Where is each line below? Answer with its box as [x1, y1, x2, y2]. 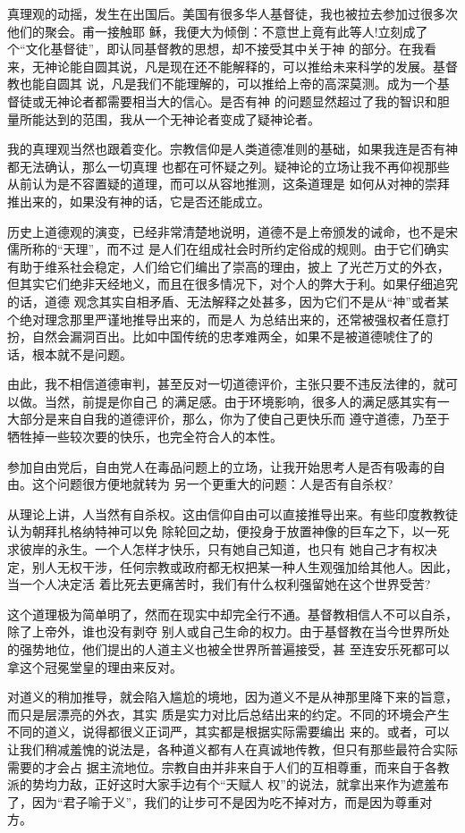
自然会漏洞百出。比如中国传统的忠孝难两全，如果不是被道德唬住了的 [31, 327, 433, 346]
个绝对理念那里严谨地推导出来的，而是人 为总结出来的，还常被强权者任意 [7, 309, 437, 328]
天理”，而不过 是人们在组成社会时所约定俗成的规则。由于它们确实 [63, 240, 449, 258]
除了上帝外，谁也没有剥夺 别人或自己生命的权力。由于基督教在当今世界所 [7, 622, 437, 641]
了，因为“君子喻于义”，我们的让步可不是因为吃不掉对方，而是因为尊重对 [7, 792, 433, 811]
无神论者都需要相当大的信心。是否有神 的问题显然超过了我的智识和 [44, 91, 437, 110]
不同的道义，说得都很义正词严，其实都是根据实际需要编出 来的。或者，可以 [7, 722, 450, 741]
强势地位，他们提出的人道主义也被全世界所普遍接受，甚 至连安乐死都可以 [19, 640, 450, 658]
